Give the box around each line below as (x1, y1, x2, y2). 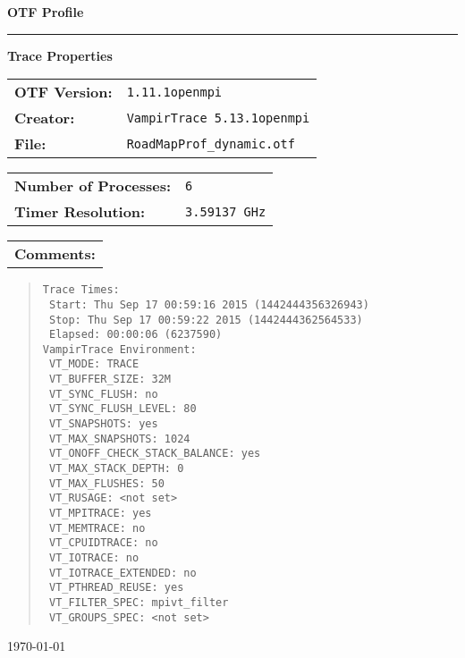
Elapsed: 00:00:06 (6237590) (48, 328, 223, 342)
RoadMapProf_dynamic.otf (126, 136, 295, 151)
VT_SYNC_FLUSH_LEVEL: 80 (48, 402, 197, 416)
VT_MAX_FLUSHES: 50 (48, 477, 165, 490)
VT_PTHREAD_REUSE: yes (48, 581, 184, 595)
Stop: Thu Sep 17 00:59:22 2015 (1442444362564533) (48, 313, 363, 326)
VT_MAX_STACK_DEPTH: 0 (48, 462, 184, 476)
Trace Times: (42, 283, 120, 297)
